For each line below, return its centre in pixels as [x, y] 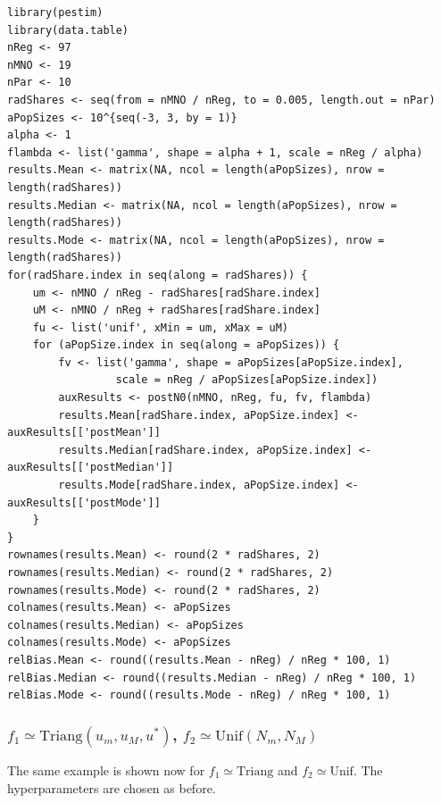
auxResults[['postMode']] [84, 502]
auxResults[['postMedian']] [91, 468]
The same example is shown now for [106, 770]
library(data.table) [68, 30]
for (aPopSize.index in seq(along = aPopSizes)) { [186, 345]
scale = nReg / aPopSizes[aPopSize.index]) [247, 380]
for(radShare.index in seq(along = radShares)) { [158, 275]
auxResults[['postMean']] [84, 433]
